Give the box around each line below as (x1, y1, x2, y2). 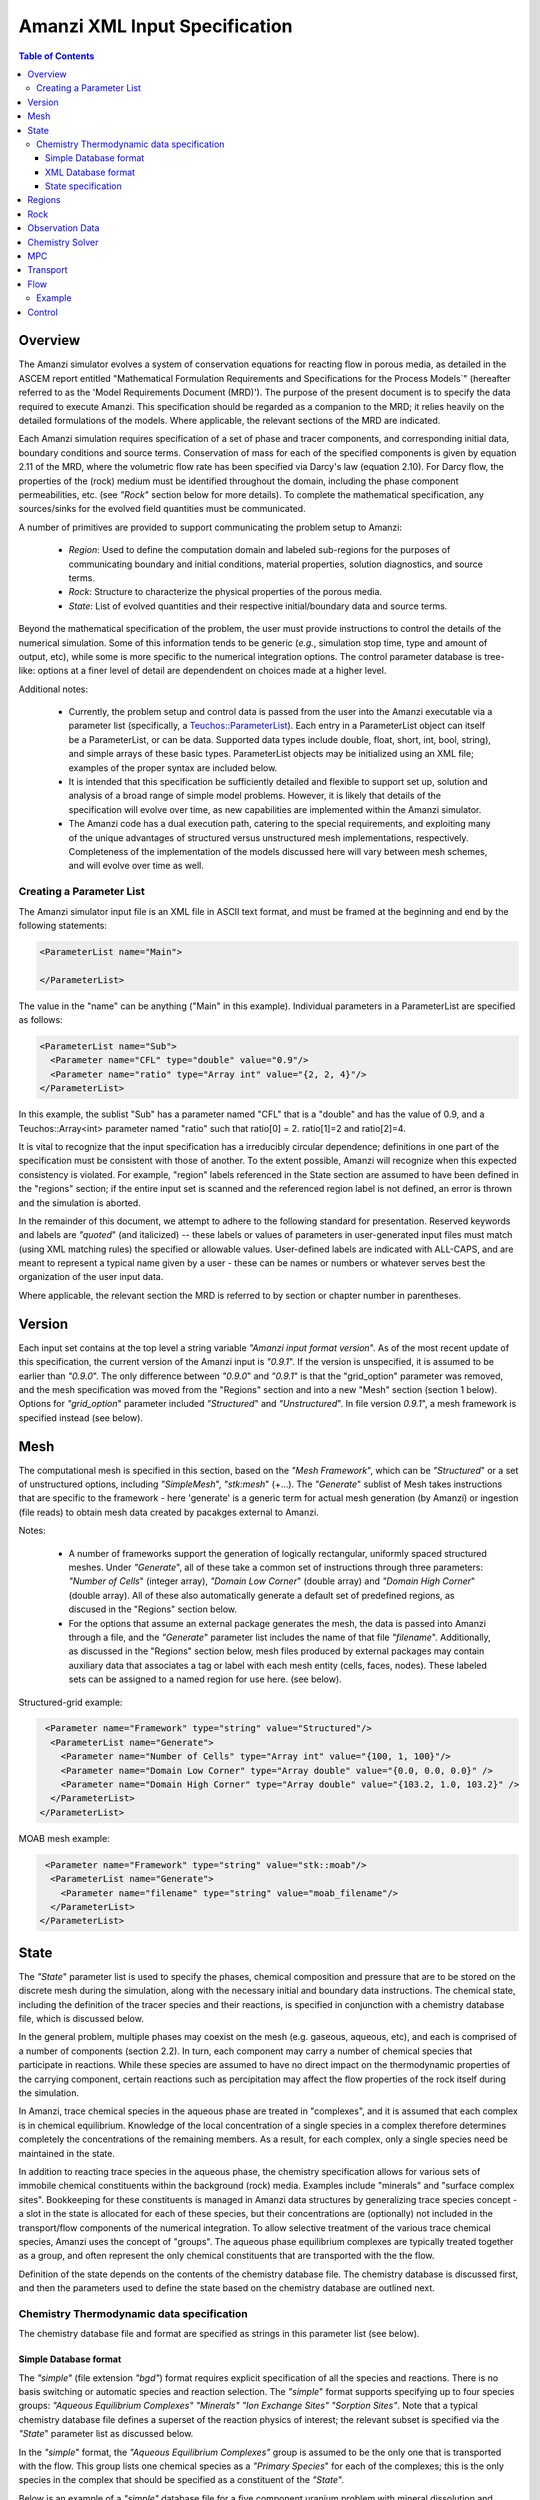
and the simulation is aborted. (18, 1196, 141, 1209)
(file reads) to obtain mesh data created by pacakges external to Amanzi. (18, 1506, 319, 1518)
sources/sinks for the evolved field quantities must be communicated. (18, 503, 306, 515)
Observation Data (27, 222, 100, 234)
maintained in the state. (18, 2147, 115, 2159)
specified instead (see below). (18, 1411, 144, 1424)
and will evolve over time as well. (68, 860, 205, 872)
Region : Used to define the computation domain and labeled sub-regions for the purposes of (68, 544, 451, 556)
